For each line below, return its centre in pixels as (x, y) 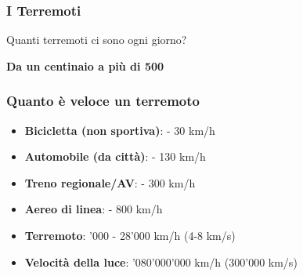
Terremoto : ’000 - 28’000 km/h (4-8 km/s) (130, 235)
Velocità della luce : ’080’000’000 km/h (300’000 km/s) (161, 261)
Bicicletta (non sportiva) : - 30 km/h (120, 130)
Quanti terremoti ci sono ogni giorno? (97, 40)
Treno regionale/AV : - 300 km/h (110, 182)
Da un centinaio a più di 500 (85, 65)
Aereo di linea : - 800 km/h (94, 209)
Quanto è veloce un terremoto (103, 101)
